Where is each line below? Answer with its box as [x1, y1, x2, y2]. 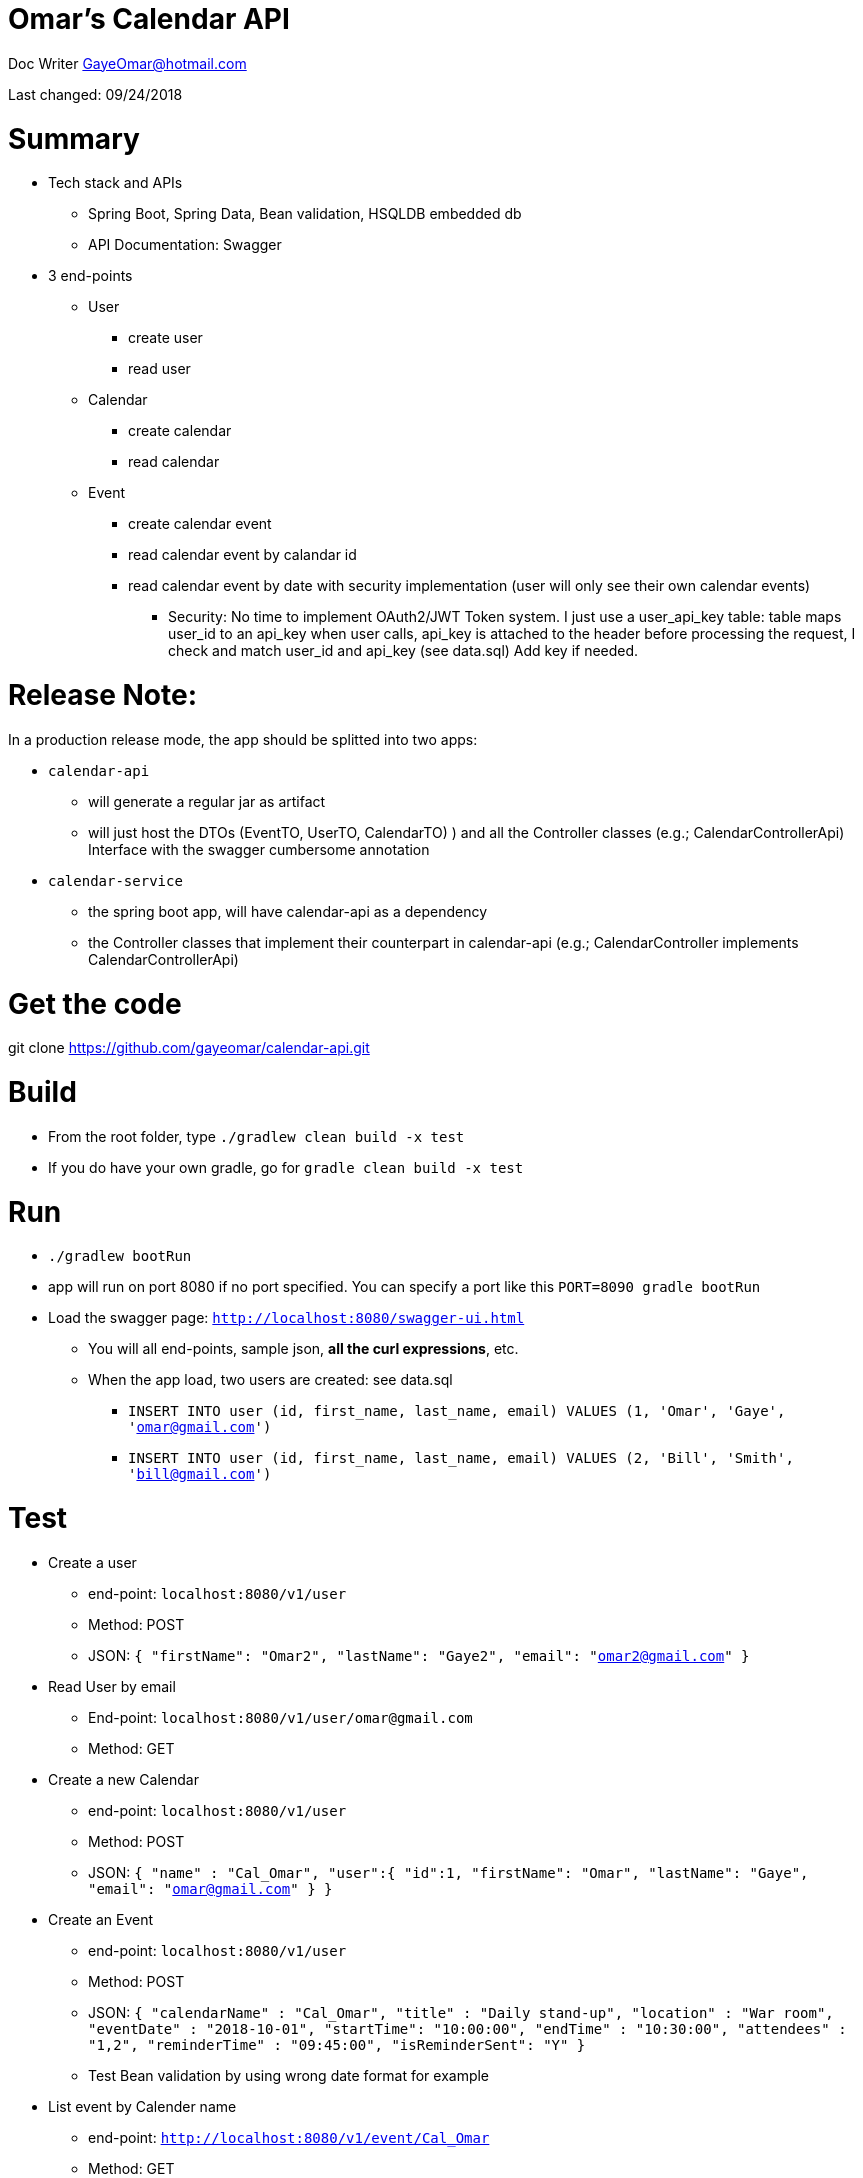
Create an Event [48, 1910, 154, 1928]
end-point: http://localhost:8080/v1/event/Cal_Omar [88, 2128, 490, 2146]
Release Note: [8, 678, 198, 712]
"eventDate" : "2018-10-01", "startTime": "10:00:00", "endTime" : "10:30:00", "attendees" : [88, 2020, 847, 2037]
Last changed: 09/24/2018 [8, 85, 183, 103]
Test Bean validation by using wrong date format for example [88, 2066, 490, 2084]
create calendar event [128, 515, 272, 533]
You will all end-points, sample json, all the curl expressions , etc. [88, 1340, 519, 1358]
